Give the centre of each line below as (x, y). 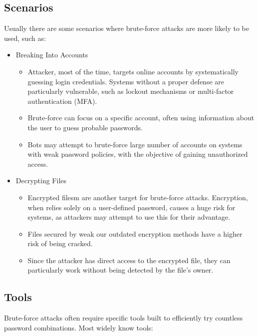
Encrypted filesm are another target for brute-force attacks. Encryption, (138, 197)
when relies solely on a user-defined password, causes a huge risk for (131, 207)
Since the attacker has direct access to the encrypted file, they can (129, 260)
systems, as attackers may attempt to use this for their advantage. (129, 217)
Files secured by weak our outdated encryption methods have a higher (135, 233)
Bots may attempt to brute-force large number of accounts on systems (135, 144)
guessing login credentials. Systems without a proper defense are (126, 81)
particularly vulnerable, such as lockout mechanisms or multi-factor (131, 91)
